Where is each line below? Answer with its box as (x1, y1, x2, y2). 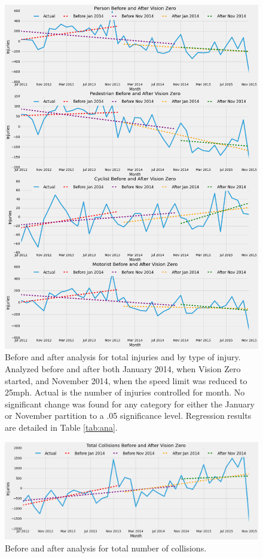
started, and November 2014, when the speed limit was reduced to (5, 374, 247, 387)
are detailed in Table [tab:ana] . (5, 421, 118, 433)
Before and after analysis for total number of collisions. (5, 541, 207, 554)
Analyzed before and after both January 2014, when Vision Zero (5, 363, 241, 375)
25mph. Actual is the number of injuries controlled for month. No (5, 386, 245, 398)
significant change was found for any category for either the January (5, 397, 255, 410)
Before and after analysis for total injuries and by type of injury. (5, 351, 241, 363)
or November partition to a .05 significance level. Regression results (5, 409, 252, 422)
